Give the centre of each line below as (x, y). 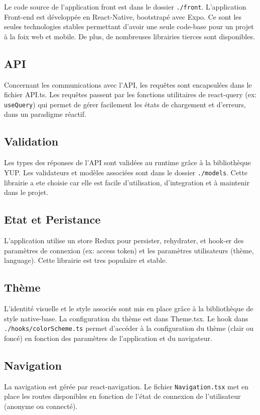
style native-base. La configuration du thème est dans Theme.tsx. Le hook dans (126, 318)
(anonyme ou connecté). (41, 406)
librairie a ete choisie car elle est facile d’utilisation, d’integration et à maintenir (127, 182)
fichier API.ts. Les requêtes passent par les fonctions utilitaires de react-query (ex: (131, 94)
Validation (31, 141)
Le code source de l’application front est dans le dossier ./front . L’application (125, 7)
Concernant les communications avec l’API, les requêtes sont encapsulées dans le (128, 84)
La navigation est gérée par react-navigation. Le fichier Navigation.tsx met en (126, 386)
